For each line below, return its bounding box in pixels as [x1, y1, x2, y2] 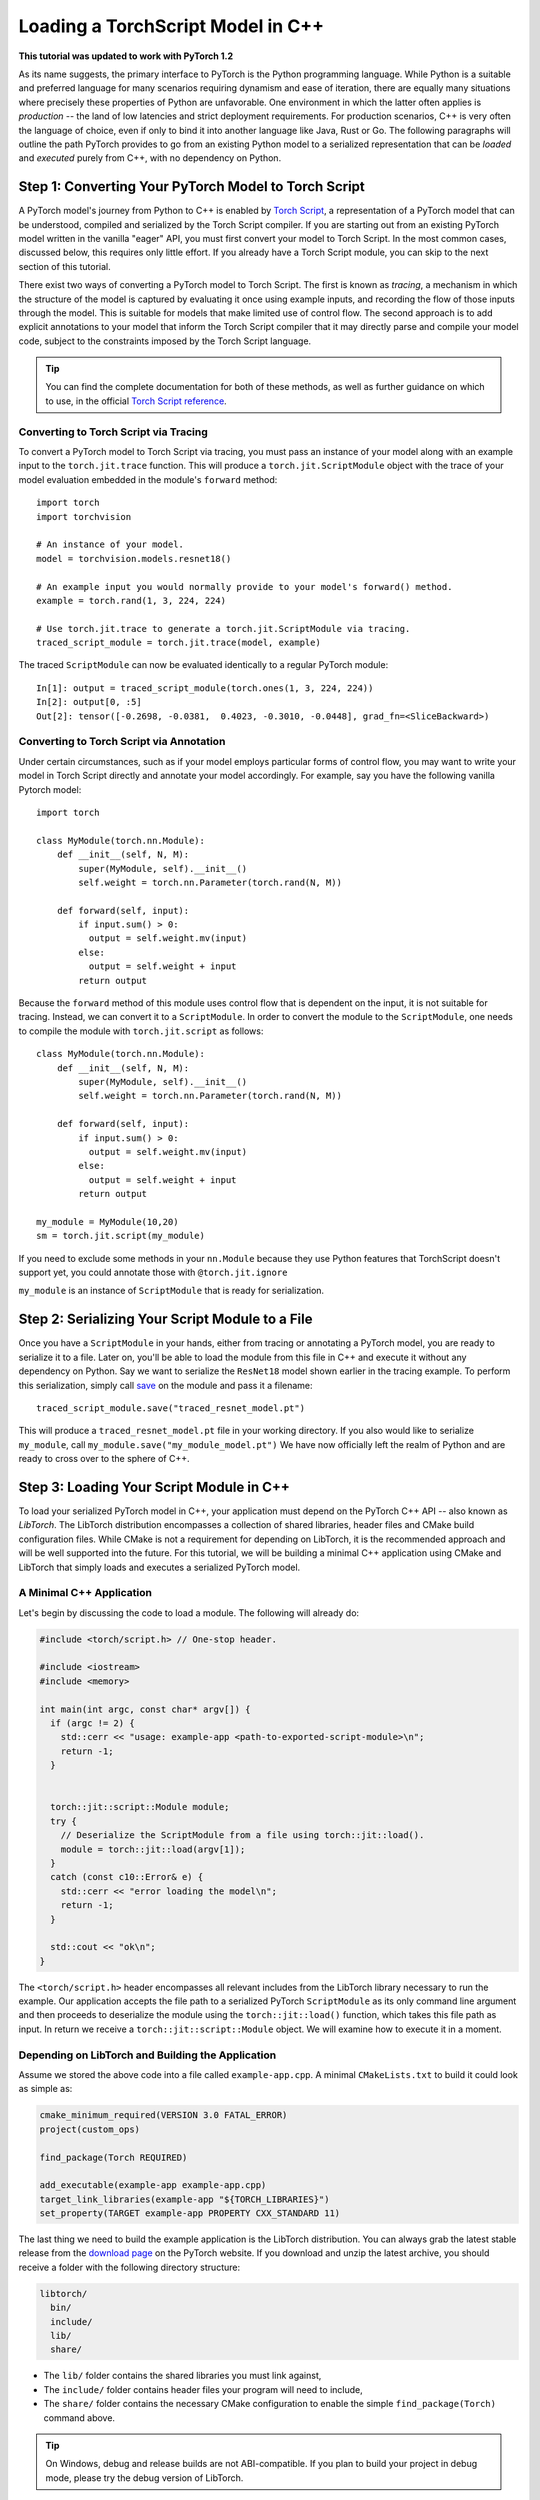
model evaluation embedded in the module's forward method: [18, 473, 278, 485]
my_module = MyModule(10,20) [36, 1216, 179, 1227]
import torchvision [36, 511, 132, 522]
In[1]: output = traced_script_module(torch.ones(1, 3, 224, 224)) [36, 682, 374, 694]
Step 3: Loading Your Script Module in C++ [18, 1478, 290, 1495]
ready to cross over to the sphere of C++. [18, 1453, 190, 1465]
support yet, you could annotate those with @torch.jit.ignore [18, 1266, 288, 1279]
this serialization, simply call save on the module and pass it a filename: [18, 1379, 314, 1391]
